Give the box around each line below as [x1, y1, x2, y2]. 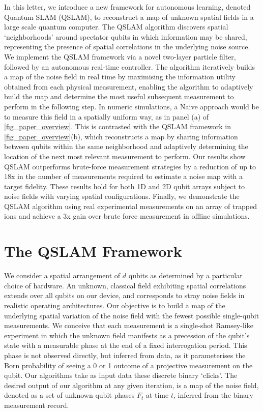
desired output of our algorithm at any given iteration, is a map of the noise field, [4, 379, 259, 390]
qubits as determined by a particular [128, 270, 243, 281]
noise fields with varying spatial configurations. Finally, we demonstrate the [4, 191, 240, 201]
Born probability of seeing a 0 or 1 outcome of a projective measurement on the [4, 360, 253, 370]
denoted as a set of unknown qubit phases [4, 390, 135, 400]
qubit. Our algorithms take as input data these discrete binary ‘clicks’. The [4, 370, 238, 380]
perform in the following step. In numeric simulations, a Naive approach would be [4, 101, 259, 111]
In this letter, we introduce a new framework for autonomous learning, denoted [4, 2, 251, 12]
